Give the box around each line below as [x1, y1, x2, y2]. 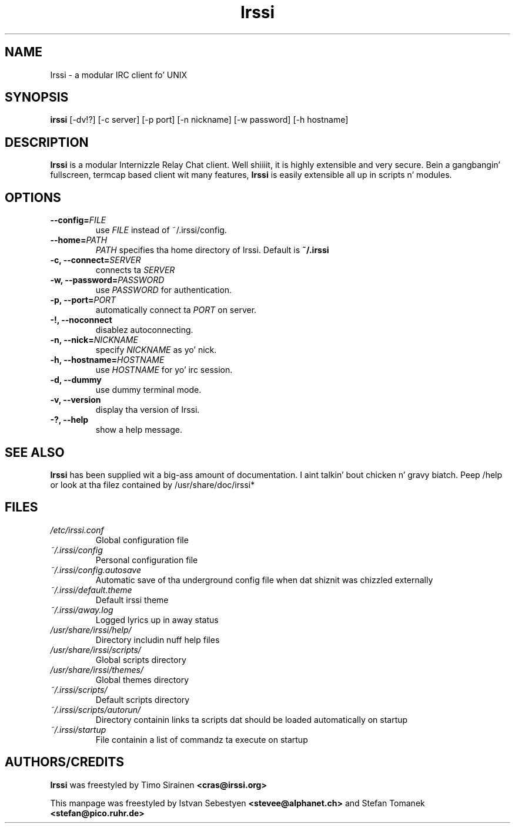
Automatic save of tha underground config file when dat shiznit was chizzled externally [95, 574, 433, 585]
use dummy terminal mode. [95, 385, 202, 395]
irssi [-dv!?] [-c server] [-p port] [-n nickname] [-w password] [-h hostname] [50, 115, 349, 125]
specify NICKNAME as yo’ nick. [95, 345, 217, 355]
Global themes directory [95, 674, 189, 685]
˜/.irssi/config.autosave [50, 564, 141, 575]
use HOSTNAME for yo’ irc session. [95, 365, 233, 375]
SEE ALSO [5, 445, 65, 460]
